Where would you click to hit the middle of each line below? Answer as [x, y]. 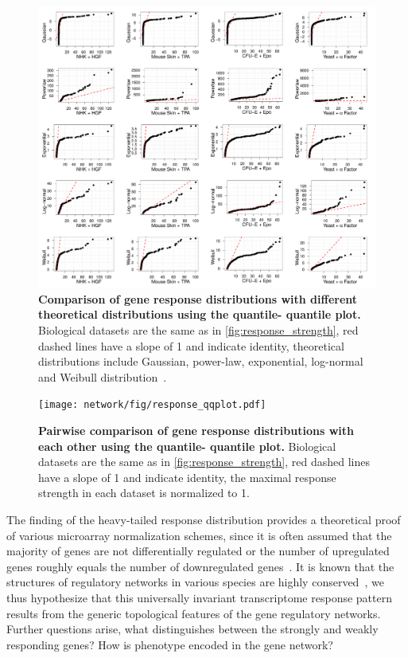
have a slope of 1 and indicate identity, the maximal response [187, 477]
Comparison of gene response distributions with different [198, 298]
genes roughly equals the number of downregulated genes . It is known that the [200, 566]
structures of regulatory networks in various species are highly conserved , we [195, 582]
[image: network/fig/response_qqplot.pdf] [152, 405]
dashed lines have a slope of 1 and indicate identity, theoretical [191, 345]
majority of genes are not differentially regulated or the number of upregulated [198, 551]
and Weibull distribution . [103, 376]
